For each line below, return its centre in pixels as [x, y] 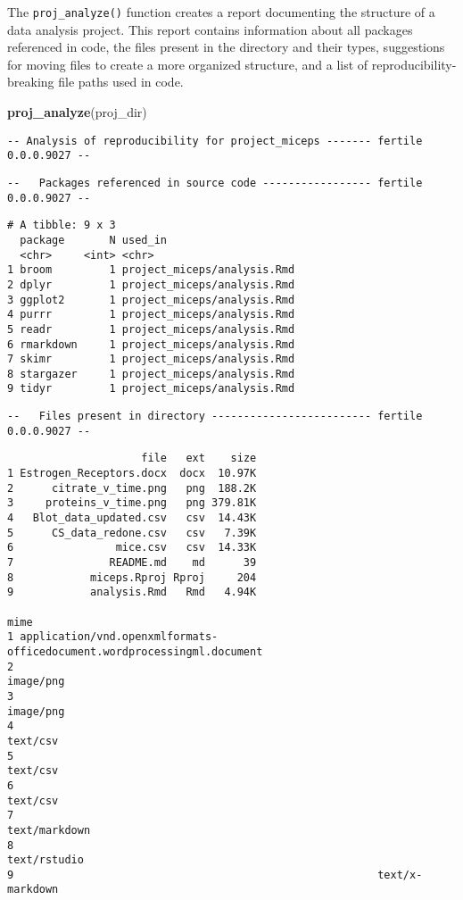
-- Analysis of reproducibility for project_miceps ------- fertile [215, 141]
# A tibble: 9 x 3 [62, 225]
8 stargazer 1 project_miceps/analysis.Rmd [151, 374]
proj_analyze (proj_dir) [77, 112]
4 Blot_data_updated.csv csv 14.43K [132, 518]
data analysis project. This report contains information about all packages [210, 29]
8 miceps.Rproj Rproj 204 [132, 577]
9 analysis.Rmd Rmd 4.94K [132, 592]
